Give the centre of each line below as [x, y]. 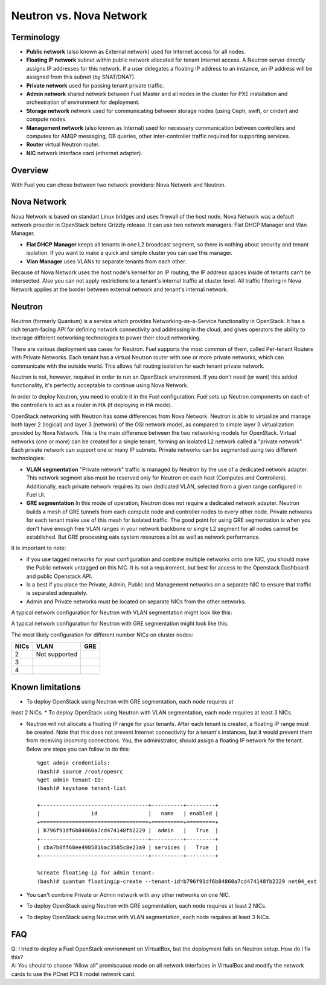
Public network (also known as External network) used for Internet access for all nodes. [136, 52]
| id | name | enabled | [128, 813]
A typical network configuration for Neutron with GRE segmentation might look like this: [120, 624]
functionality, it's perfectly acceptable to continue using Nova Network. [100, 385]
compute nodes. [46, 119]
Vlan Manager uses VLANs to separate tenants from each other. [106, 261]
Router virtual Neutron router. [63, 144]
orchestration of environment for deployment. [83, 102]
